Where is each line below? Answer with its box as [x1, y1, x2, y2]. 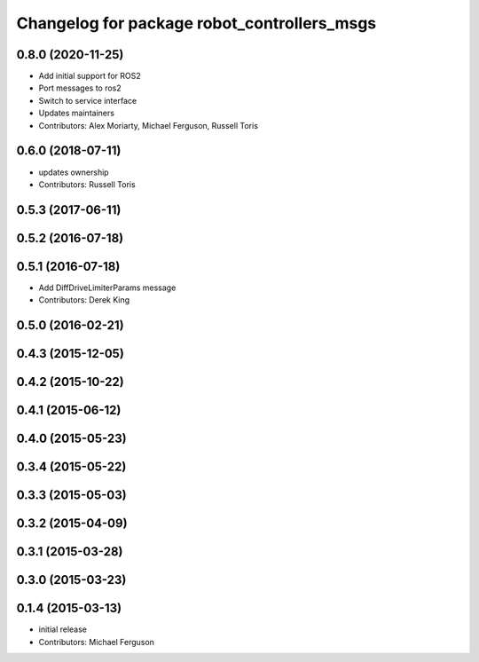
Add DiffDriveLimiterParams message [38, 282, 177, 293]
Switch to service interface [38, 95, 137, 106]
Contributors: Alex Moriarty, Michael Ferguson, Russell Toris [38, 120, 259, 130]
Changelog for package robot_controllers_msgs [16, 13, 377, 33]
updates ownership [38, 167, 110, 177]
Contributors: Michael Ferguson [38, 636, 155, 647]
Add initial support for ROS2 [38, 71, 141, 82]
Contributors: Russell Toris [38, 178, 137, 190]
